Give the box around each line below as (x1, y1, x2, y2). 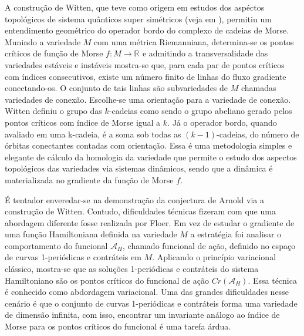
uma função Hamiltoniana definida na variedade (5, 228, 177, 240)
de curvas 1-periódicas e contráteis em (5, 251, 141, 263)
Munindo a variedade (5, 35, 81, 48)
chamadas (241, 82, 276, 94)
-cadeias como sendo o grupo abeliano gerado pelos (109, 105, 292, 117)
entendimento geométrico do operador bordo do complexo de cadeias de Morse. (5, 24, 289, 36)
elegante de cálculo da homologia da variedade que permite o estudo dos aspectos (5, 150, 297, 163)
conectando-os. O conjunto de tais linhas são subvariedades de (5, 82, 228, 94)
